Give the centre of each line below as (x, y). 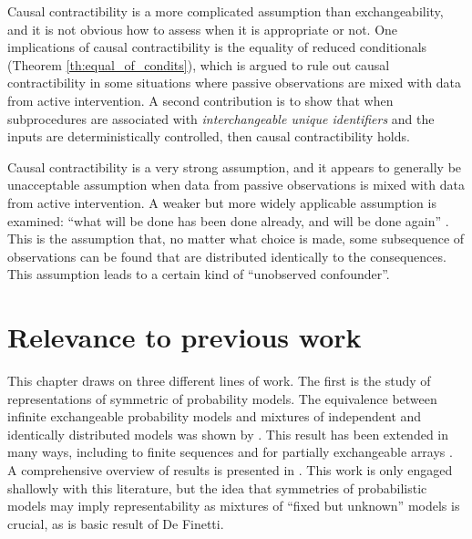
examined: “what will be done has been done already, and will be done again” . (228, 220)
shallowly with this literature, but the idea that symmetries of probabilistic (217, 487)
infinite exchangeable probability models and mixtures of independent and (215, 416)
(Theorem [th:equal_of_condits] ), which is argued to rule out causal (199, 64)
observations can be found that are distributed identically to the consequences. (227, 256)
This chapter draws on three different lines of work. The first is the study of (219, 381)
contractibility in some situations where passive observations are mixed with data (235, 83)
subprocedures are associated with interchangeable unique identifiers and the (221, 118)
